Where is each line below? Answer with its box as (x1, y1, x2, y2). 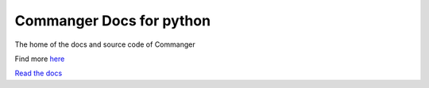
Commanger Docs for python (14, 12, 211, 29)
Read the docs (14, 68, 63, 78)
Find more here (14, 54, 65, 63)
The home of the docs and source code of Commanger (14, 40, 195, 49)
